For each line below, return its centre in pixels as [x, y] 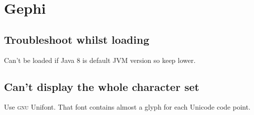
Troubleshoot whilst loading [77, 39]
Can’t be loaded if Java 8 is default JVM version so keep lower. [100, 60]
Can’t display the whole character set [102, 86]
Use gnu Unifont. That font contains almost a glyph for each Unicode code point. [127, 107]
